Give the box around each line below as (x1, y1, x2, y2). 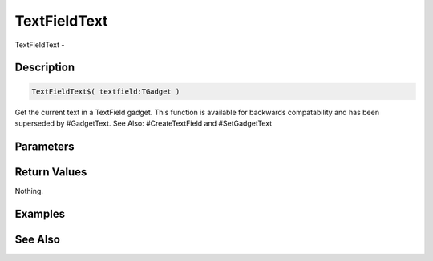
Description (14, 61, 75, 74)
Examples (14, 207, 66, 220)
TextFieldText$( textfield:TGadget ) (31, 86, 180, 96)
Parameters (14, 139, 75, 153)
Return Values (14, 165, 87, 179)
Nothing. (14, 186, 44, 195)
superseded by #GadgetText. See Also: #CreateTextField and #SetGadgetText (14, 118, 273, 128)
